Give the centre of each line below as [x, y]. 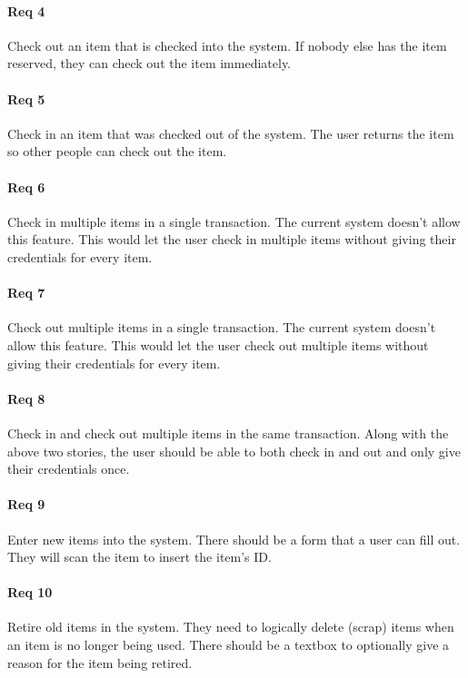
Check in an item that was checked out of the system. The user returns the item [231, 133]
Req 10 [30, 592]
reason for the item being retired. [100, 662]
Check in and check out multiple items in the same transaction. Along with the [228, 432]
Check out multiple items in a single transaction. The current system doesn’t [222, 327]
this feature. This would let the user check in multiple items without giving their [232, 239]
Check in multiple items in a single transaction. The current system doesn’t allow [234, 221]
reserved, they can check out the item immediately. [149, 63]
